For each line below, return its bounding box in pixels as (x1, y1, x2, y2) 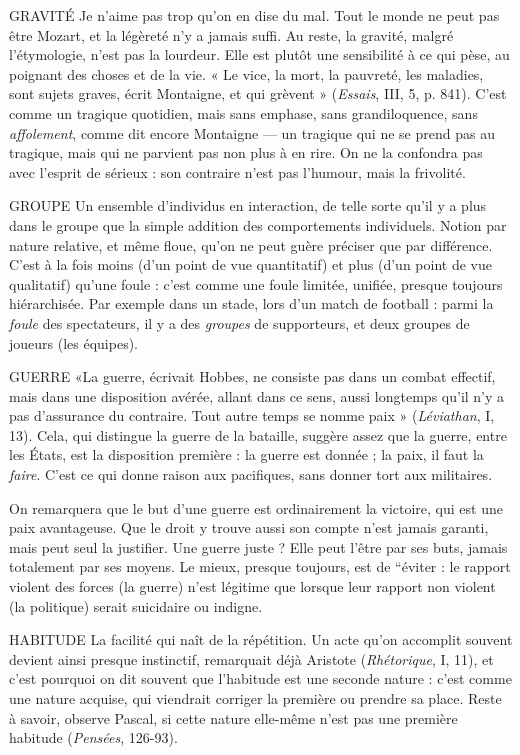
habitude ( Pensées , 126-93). (9, 727, 178, 748)
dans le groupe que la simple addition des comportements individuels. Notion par (9, 214, 507, 235)
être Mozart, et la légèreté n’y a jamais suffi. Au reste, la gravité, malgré (9, 24, 454, 45)
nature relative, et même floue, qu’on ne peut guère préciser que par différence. (9, 234, 493, 255)
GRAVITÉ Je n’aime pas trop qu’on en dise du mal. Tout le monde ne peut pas (9, 5, 500, 25)
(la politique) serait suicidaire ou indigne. (9, 595, 263, 616)
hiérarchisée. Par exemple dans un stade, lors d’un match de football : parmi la (9, 293, 494, 314)
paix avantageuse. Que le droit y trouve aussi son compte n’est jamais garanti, (9, 517, 489, 538)
